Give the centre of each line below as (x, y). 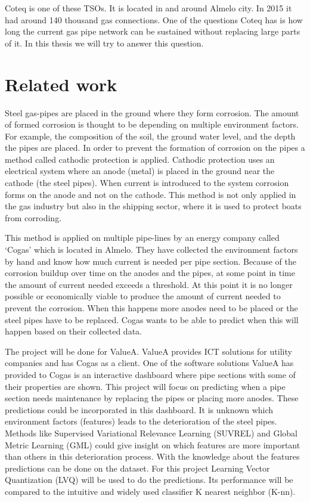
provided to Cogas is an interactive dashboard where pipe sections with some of (150, 374)
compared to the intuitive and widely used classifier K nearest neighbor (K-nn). (150, 491)
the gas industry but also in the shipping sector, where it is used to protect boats (153, 206)
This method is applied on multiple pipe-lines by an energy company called (142, 238)
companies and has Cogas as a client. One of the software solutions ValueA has (149, 363)
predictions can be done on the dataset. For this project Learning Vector (137, 468)
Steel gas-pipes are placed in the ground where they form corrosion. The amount (152, 112)
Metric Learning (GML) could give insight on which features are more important (153, 444)
